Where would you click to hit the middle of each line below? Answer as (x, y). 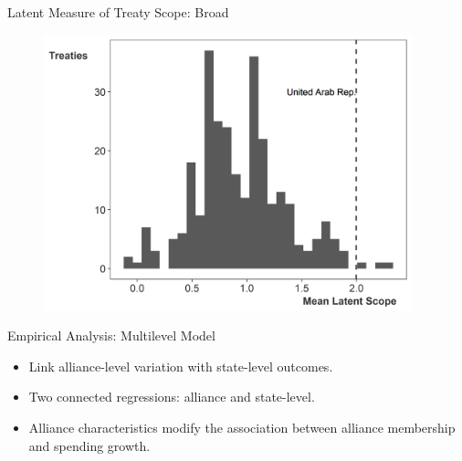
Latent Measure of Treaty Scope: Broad (118, 12)
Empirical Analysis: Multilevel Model (111, 335)
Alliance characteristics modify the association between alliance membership (242, 428)
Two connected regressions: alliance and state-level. (172, 397)
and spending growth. (89, 445)
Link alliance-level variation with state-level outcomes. (181, 366)
